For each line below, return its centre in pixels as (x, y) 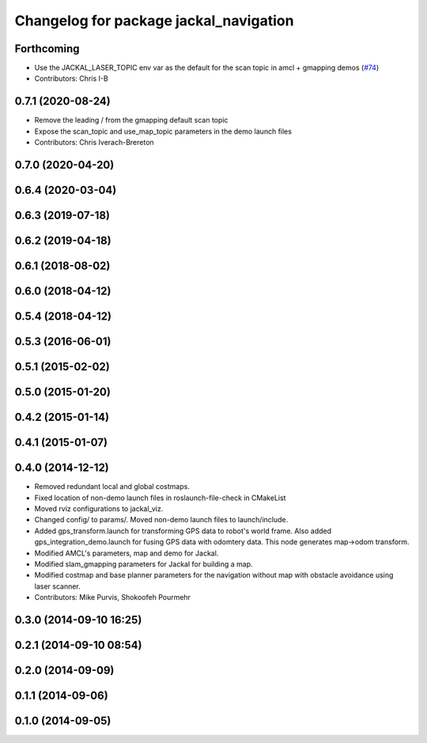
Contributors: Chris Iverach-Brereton (94, 142)
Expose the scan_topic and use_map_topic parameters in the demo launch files (163, 131)
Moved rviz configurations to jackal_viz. (99, 509)
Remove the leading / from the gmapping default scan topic (131, 120)
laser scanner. (57, 586)
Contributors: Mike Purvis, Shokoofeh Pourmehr (113, 597)
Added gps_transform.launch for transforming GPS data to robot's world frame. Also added (183, 531)
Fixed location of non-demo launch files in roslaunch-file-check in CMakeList (160, 498)
